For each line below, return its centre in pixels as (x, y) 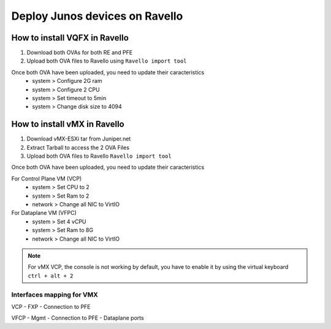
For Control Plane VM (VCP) (47, 179)
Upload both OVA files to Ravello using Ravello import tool (107, 61)
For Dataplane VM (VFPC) (44, 213)
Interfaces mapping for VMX (55, 295)
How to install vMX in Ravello (68, 124)
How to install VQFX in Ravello (70, 38)
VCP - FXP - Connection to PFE (51, 306)
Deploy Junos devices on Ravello (97, 16)
